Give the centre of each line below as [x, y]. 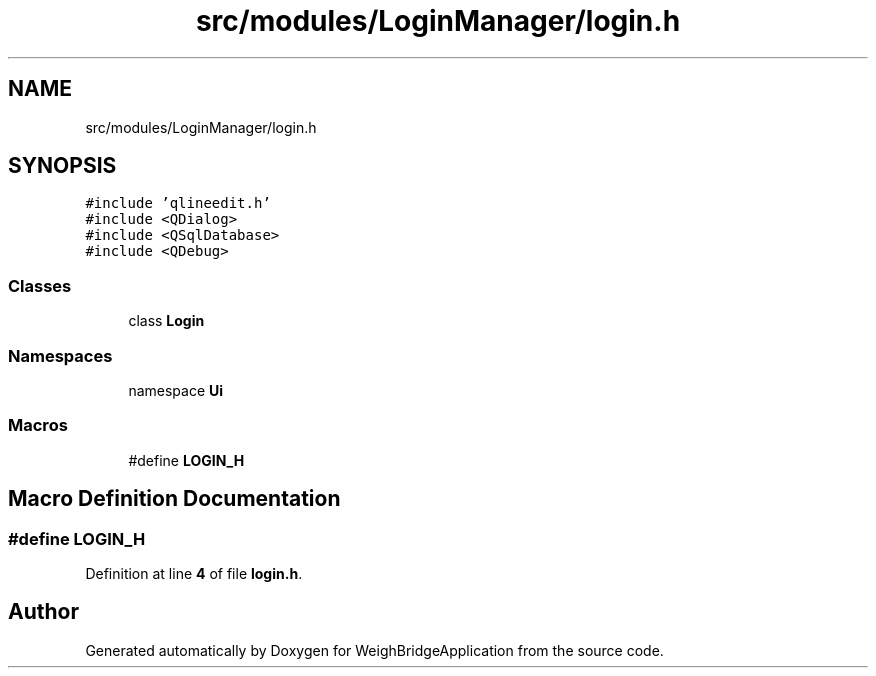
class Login [166, 321]
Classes [40, 285]
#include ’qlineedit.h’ [178, 203]
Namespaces [60, 355]
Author [43, 612]
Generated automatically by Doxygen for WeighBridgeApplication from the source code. [374, 650]
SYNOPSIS [62, 166]
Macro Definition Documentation [174, 499]
